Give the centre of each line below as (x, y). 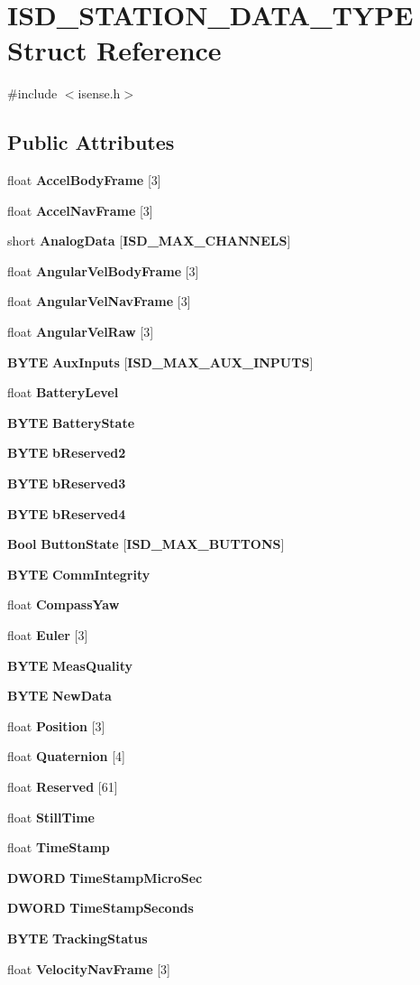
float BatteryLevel (63, 392)
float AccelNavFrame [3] (80, 210)
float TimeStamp (59, 847)
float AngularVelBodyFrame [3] (103, 270)
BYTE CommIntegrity (79, 574)
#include (32, 93)
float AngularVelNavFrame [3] (99, 301)
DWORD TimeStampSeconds (100, 908)
